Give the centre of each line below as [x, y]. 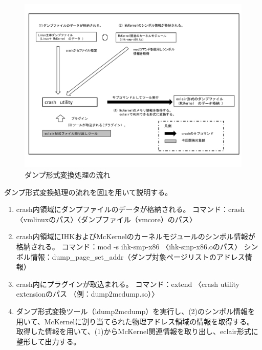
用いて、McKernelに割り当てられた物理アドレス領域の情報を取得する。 [135, 321]
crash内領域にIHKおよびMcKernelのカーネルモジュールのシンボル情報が [136, 236]
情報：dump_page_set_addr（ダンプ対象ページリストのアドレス [138, 256]
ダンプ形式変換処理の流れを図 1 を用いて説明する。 [88, 192]
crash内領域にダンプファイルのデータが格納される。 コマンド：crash [130, 209]
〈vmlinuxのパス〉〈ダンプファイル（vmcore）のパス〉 [106, 219]
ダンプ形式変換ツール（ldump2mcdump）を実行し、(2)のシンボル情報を [136, 311]
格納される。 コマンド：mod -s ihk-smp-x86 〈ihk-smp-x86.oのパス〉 [129, 246]
